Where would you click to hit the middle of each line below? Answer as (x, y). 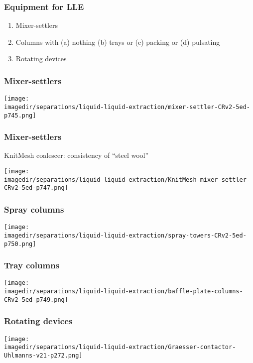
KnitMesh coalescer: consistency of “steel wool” (76, 155)
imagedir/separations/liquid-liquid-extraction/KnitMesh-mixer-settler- (127, 180)
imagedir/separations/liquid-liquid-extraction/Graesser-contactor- (120, 347)
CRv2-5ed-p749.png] (36, 300)
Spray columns (34, 209)
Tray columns (32, 265)
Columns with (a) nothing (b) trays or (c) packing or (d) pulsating (118, 42)
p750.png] (20, 244)
